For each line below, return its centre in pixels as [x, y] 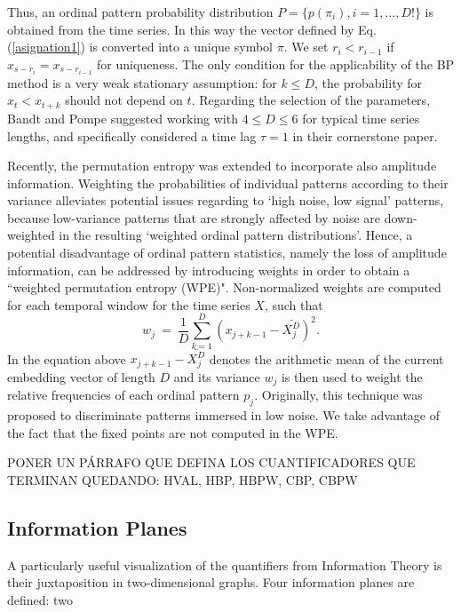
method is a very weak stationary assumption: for [142, 82]
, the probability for [368, 82]
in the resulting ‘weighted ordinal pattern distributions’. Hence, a [236, 235]
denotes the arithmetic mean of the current [326, 358]
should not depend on [124, 100]
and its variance [217, 377]
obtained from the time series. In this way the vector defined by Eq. [192, 29]
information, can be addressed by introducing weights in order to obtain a [209, 270]
